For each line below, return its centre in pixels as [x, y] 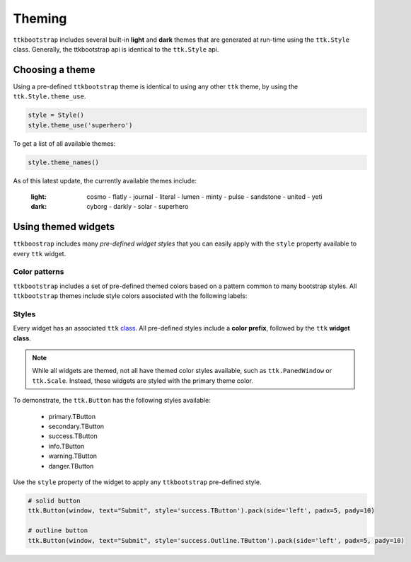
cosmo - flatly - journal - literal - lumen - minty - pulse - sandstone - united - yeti [205, 196]
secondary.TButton [76, 426]
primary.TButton [72, 416]
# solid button [54, 500]
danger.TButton [71, 466]
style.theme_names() [63, 162]
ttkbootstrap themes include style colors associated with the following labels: [130, 296]
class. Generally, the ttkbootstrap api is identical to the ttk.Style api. [116, 49]
